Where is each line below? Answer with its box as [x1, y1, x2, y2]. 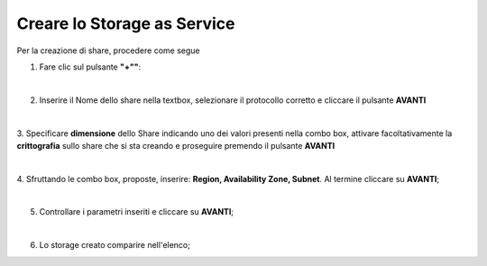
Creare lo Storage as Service [16, 14, 235, 33]
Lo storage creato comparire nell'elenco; [39, 240, 191, 251]
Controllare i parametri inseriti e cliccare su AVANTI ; [39, 206, 234, 217]
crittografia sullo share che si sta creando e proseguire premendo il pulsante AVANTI [16, 140, 335, 151]
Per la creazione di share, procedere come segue [16, 45, 200, 56]
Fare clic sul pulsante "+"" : [39, 61, 142, 72]
